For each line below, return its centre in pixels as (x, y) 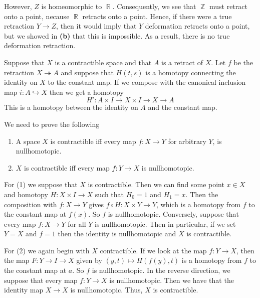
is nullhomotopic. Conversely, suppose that (174, 214)
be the (243, 62)
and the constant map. (183, 107)
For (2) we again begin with (47, 250)
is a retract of (182, 62)
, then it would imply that (96, 26)
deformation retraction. (40, 45)
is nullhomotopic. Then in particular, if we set (165, 224)
